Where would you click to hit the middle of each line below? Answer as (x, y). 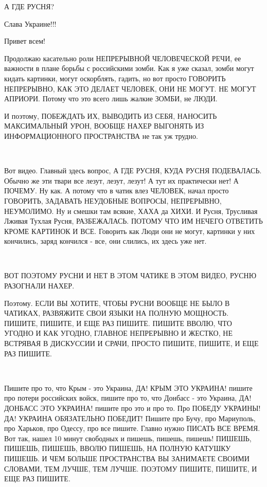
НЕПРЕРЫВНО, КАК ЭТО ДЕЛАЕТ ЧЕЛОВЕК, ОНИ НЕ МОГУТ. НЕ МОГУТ (130, 88)
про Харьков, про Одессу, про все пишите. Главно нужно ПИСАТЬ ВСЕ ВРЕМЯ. (132, 428)
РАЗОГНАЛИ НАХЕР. (39, 286)
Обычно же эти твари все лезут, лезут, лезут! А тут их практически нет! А (121, 180)
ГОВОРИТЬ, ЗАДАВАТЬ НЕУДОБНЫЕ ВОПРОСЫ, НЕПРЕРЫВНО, (113, 200)
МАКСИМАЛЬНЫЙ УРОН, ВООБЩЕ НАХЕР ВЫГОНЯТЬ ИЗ (104, 126)
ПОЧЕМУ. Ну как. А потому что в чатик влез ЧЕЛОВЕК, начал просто (117, 191)
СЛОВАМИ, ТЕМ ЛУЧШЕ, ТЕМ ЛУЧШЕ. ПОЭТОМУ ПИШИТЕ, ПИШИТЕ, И (131, 468)
